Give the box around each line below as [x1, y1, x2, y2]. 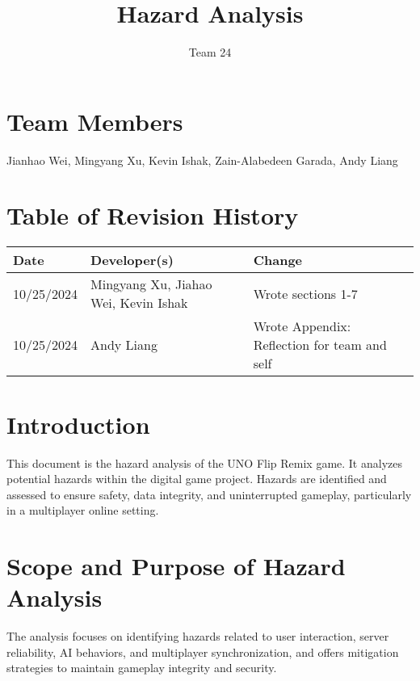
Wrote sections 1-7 [253, 284, 358, 303]
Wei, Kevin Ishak [90, 293, 188, 313]
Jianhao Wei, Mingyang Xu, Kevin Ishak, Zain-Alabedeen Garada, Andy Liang [6, 151, 398, 168]
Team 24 [188, 44, 232, 61]
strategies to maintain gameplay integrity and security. [6, 659, 277, 676]
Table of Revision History [6, 199, 299, 232]
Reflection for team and [253, 335, 387, 355]
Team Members [6, 104, 183, 137]
